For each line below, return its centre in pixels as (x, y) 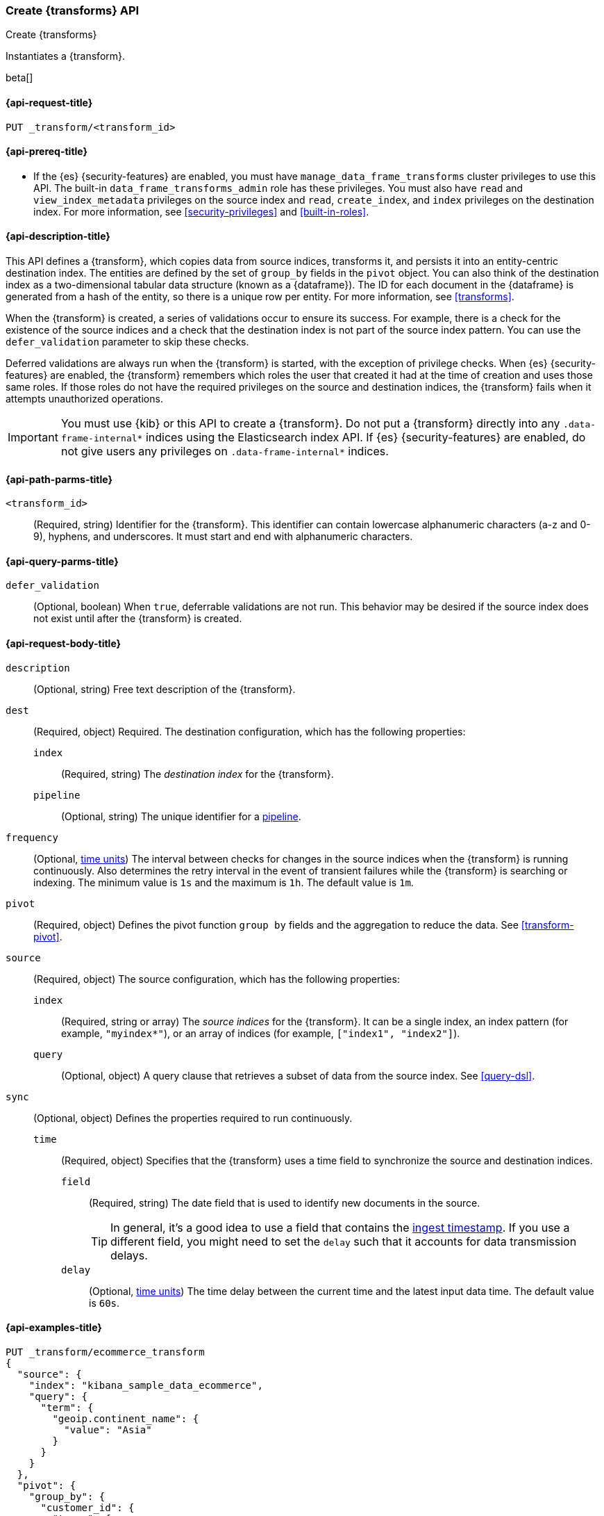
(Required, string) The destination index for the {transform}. (198, 774)
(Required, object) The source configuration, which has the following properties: (217, 979)
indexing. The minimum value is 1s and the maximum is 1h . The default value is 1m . (224, 882)
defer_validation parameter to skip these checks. (127, 342)
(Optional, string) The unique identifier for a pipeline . (181, 816)
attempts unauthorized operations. (84, 399)
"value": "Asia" (108, 1429)
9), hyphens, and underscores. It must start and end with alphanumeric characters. (223, 537)
